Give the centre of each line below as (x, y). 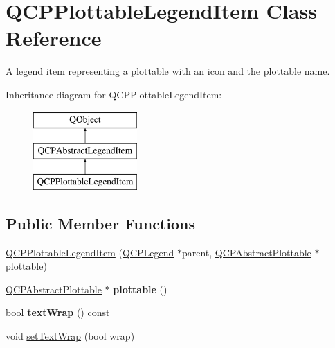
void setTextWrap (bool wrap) (70, 336)
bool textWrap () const (58, 312)
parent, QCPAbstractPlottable (246, 252)
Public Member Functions (100, 223)
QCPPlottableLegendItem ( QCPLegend (90, 252)
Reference (54, 38)
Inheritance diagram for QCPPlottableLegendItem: (114, 94)
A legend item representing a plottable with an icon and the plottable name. (168, 71)
